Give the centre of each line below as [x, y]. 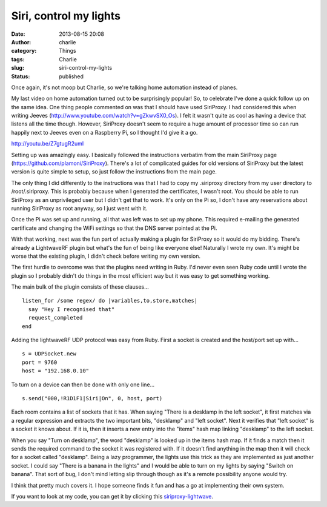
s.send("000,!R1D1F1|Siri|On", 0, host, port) [92, 398]
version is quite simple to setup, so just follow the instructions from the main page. [114, 172]
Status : [21, 76]
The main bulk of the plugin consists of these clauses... [80, 287]
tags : [18, 59]
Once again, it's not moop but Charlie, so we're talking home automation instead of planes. [124, 87]
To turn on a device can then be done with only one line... [83, 384]
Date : [18, 34]
